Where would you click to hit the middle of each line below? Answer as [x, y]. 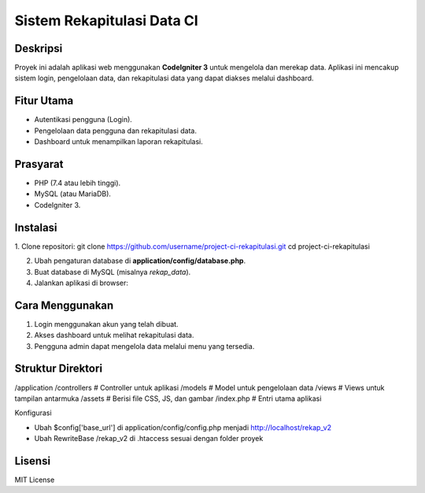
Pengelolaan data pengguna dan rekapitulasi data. [115, 131]
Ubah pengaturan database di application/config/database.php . [140, 261]
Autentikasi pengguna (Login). [83, 120]
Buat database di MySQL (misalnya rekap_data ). [113, 272]
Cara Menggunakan [64, 305]
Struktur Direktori [58, 369]
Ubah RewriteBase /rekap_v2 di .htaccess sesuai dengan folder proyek [149, 439]
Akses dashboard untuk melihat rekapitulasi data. [114, 335]
